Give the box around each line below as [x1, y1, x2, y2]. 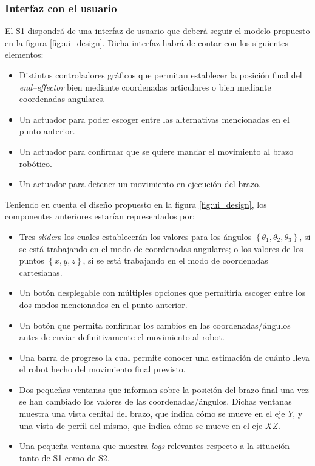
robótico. [19, 157, 52, 170]
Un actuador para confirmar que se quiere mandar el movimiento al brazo [19, 145, 294, 157]
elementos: [5, 48, 44, 61]
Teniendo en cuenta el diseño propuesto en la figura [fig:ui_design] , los [5, 197, 267, 210]
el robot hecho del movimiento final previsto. [19, 363, 186, 375]
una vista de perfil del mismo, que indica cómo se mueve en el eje [19, 419, 263, 431]
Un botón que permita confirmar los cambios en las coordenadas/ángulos [19, 318, 291, 331]
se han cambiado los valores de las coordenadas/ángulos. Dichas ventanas [19, 395, 292, 408]
